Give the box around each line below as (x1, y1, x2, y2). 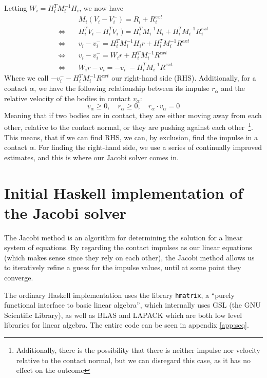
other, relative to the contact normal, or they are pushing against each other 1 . (4, 120, 253, 132)
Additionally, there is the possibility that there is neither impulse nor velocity (16, 345, 260, 355)
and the (221, 83, 245, 93)
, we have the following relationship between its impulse (34, 83, 209, 93)
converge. (4, 272, 33, 282)
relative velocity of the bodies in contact (4, 92, 131, 103)
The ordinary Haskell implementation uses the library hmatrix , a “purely (4, 289, 235, 300)
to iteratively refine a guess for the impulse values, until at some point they (4, 262, 241, 273)
